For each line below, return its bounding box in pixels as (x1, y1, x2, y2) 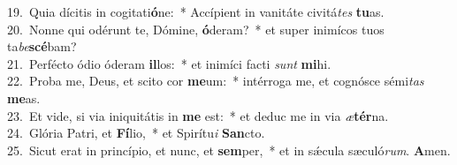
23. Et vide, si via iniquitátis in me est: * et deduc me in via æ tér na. (7, 106, 389, 124)
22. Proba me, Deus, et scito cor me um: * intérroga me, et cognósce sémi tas (7, 71, 424, 90)
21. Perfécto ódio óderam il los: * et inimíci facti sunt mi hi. (7, 54, 331, 72)
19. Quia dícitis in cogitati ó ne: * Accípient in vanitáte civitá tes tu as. (7, 3, 385, 20)
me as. (7, 88, 41, 107)
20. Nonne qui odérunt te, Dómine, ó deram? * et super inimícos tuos (7, 19, 385, 38)
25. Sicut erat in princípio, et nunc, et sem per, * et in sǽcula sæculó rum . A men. (7, 140, 451, 159)
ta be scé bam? (7, 37, 77, 56)
